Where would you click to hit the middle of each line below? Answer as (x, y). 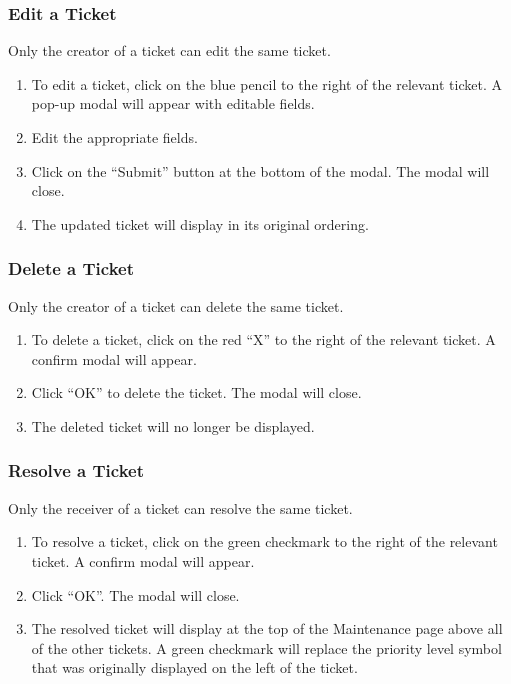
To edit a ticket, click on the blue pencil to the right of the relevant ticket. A (266, 83)
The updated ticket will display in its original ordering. (200, 223)
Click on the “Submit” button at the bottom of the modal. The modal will (260, 170)
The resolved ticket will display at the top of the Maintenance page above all (267, 628)
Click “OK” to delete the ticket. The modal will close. (196, 392)
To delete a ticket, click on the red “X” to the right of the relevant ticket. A (263, 339)
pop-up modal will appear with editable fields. (173, 103)
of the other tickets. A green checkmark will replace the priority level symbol (266, 647)
